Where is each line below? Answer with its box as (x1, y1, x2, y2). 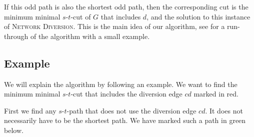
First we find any (4, 105, 56, 115)
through (4, 30, 28, 41)
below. (4, 124, 23, 135)
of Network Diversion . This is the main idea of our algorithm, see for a (4, 21, 225, 31)
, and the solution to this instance (146, 11, 250, 21)
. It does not (205, 105, 243, 115)
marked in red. (193, 88, 238, 99)
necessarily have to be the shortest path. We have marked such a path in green (4, 115, 246, 125)
